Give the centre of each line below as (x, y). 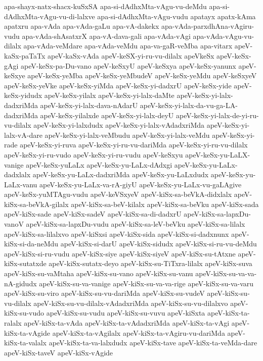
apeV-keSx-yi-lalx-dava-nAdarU (89, 105)
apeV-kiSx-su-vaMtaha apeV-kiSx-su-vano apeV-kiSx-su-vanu (99, 273)
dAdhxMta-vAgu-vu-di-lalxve (50, 16)
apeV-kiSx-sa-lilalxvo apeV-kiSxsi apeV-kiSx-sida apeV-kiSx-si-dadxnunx (117, 234)
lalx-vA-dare (23, 135)
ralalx (13, 323)
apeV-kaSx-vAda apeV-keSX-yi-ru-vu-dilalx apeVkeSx (131, 55)
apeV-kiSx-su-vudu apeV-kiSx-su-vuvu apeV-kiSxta (126, 313)
